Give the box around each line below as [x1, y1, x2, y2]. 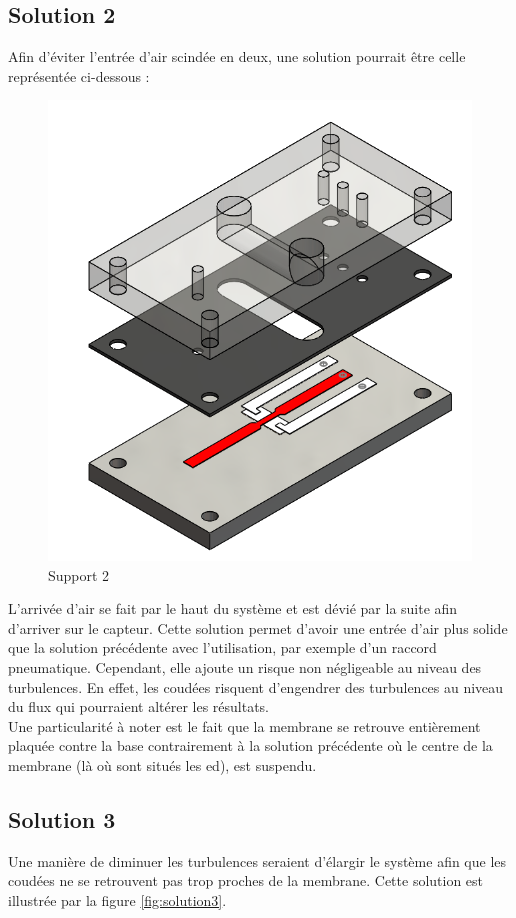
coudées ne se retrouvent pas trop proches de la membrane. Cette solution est [8, 870, 484, 891]
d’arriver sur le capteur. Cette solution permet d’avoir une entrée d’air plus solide [8, 617, 508, 638]
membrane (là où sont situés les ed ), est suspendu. [8, 754, 317, 775]
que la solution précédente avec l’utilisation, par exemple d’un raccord [8, 637, 437, 658]
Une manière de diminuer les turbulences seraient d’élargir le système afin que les [8, 850, 507, 871]
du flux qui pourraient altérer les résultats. [8, 696, 270, 717]
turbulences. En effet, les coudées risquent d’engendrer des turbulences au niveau [8, 676, 504, 697]
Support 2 [48, 564, 110, 585]
